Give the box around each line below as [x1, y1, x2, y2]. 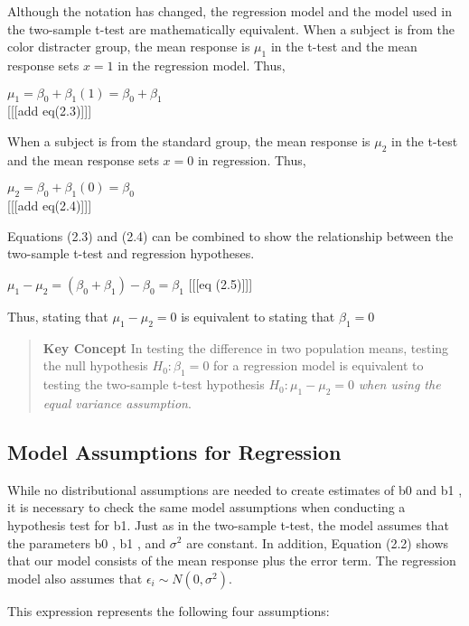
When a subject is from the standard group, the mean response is [7, 131, 371, 150]
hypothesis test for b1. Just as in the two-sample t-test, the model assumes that [7, 515, 449, 534]
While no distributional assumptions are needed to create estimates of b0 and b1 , [7, 480, 463, 499]
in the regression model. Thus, [117, 55, 286, 74]
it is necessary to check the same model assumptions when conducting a [7, 498, 406, 517]
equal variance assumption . [42, 393, 192, 412]
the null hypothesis [42, 356, 148, 375]
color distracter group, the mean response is [7, 37, 250, 56]
